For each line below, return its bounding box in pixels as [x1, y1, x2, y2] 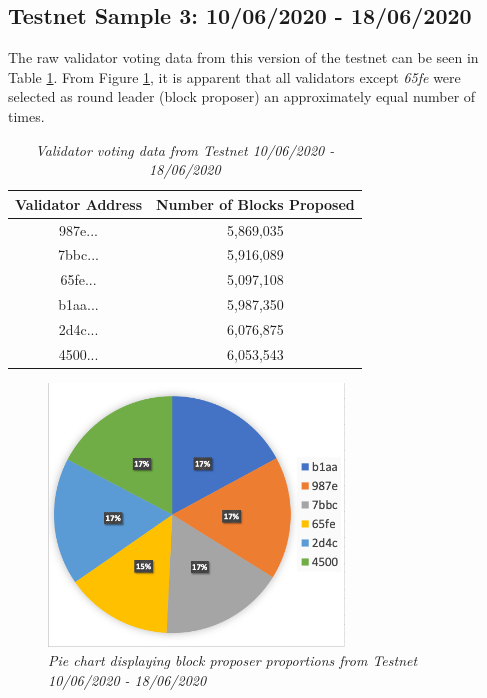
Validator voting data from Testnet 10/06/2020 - [35, 139, 335, 160]
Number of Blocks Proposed [156, 193, 355, 214]
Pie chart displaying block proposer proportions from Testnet [48, 650, 418, 671]
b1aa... [58, 294, 99, 315]
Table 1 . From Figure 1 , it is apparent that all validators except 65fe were [8, 66, 461, 87]
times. [8, 105, 45, 126]
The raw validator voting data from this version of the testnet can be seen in [8, 47, 479, 68]
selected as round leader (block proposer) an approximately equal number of [8, 86, 476, 107]
